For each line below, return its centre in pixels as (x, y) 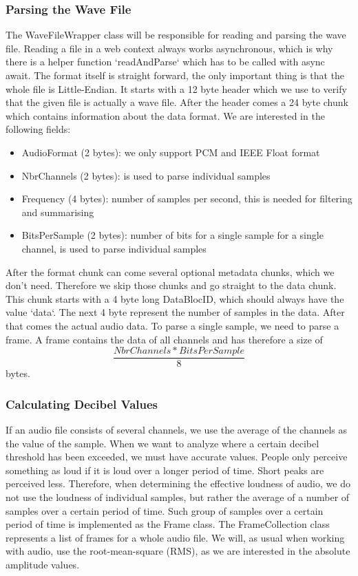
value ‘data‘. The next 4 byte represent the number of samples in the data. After (175, 312)
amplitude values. (43, 564)
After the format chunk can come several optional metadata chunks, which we (170, 271)
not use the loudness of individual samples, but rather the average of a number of (178, 497)
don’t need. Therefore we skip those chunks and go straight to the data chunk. (171, 285)
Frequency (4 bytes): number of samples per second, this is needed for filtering (187, 199)
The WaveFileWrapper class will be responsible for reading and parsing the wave (176, 35)
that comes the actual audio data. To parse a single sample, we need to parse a (172, 325)
